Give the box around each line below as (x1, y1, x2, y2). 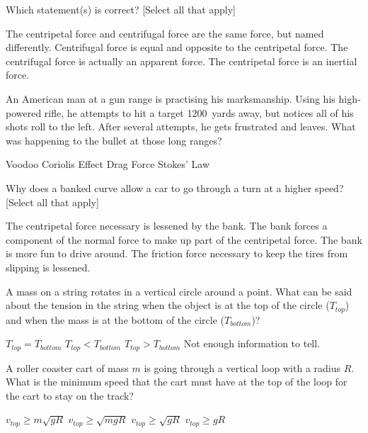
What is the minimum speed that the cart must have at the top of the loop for (6, 374, 347, 389)
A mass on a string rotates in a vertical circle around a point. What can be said (6, 283, 352, 298)
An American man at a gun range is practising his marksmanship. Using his (6, 91, 335, 106)
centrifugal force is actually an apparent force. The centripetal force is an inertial (6, 53, 357, 68)
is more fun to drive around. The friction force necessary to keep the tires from (6, 246, 348, 261)
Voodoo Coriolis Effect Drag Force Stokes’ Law (6, 157, 210, 171)
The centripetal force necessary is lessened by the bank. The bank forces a (6, 218, 328, 233)
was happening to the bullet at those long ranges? (6, 133, 222, 147)
